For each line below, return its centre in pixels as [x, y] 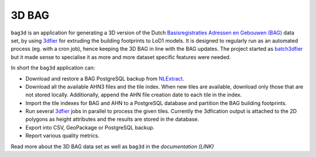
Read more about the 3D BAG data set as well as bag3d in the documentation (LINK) [112, 146]
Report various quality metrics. [62, 136]
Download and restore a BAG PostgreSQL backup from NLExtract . [105, 78]
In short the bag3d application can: [53, 68]
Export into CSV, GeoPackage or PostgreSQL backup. [90, 127]
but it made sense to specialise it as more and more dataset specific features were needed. [121, 57]
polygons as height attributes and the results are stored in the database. [112, 119]
